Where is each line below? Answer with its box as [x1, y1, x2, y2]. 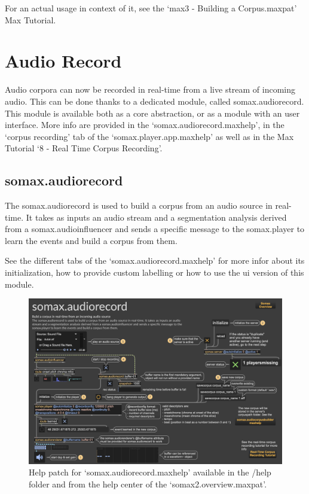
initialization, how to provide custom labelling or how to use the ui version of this [5, 266, 304, 279]
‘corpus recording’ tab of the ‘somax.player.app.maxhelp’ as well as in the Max [5, 130, 294, 142]
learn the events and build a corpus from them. [5, 234, 178, 246]
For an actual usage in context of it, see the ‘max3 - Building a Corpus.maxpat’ [5, 2, 297, 14]
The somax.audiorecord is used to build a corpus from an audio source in [5, 199, 273, 212]
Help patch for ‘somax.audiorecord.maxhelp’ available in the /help [29, 466, 271, 478]
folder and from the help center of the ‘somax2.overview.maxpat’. [29, 478, 267, 490]
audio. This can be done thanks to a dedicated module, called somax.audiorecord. [5, 94, 304, 107]
